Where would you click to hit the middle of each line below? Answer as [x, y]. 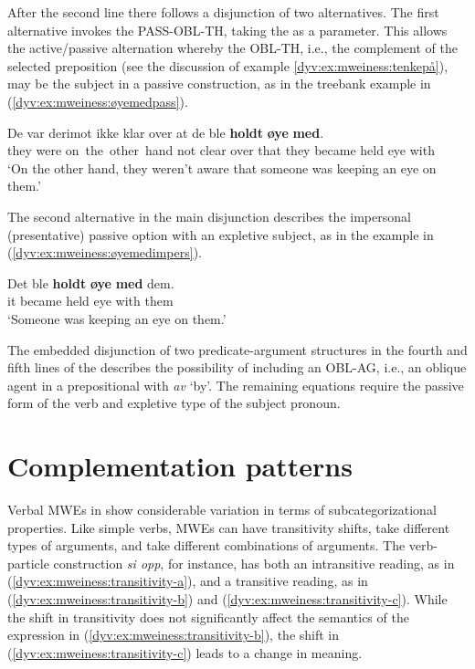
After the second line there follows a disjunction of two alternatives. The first [223, 12]
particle [28, 563]
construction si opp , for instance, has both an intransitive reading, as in [254, 563]
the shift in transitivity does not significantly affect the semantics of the [208, 617]
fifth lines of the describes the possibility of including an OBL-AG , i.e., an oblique [237, 367]
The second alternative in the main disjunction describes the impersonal [209, 216]
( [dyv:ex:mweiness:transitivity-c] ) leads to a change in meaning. [185, 652]
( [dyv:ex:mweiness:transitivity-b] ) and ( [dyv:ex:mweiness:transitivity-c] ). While [227, 598]
